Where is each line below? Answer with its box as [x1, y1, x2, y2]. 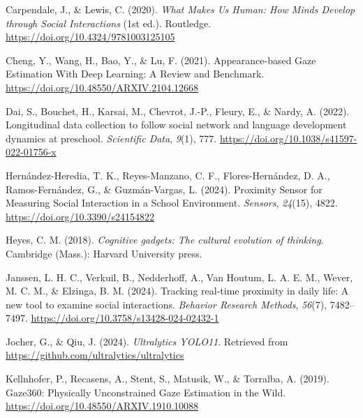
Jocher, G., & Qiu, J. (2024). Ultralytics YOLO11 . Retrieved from [6, 334, 288, 348]
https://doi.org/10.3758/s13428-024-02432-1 [31, 311, 219, 325]
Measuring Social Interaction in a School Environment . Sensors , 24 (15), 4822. [6, 195, 338, 210]
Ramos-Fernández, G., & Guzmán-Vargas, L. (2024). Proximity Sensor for [6, 181, 323, 196]
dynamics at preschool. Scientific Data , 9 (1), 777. [6, 130, 217, 145]
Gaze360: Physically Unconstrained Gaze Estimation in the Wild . [6, 385, 286, 399]
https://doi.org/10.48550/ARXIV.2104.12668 [6, 80, 199, 94]
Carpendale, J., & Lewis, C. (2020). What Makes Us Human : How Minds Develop [6, 2, 355, 16]
